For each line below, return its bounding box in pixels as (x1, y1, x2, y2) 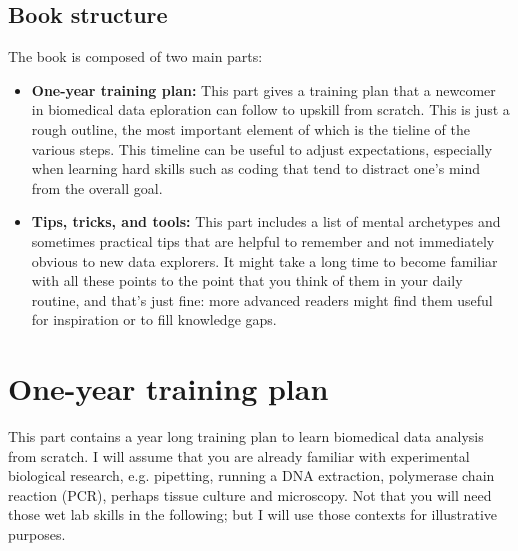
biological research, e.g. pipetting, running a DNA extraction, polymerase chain (8, 465, 495, 486)
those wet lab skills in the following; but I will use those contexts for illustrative (8, 504, 498, 525)
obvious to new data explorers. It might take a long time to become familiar (31, 250, 498, 271)
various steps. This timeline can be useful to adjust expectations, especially (31, 138, 493, 159)
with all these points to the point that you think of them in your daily (31, 270, 463, 291)
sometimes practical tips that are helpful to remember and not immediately (31, 230, 495, 251)
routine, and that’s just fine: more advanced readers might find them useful (31, 289, 493, 310)
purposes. (8, 524, 66, 545)
